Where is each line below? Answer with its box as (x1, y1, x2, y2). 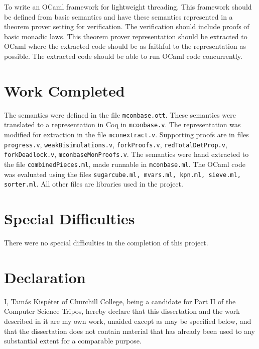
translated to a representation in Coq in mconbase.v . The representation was (4, 119, 241, 130)
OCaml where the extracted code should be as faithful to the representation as (4, 41, 246, 51)
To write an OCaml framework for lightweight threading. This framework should (4, 2, 252, 12)
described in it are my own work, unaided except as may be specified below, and (4, 315, 251, 326)
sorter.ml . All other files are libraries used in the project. (4, 179, 183, 189)
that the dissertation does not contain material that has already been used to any (4, 325, 255, 336)
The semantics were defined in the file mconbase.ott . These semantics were (4, 109, 236, 120)
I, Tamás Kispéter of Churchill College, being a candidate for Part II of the (4, 296, 236, 306)
